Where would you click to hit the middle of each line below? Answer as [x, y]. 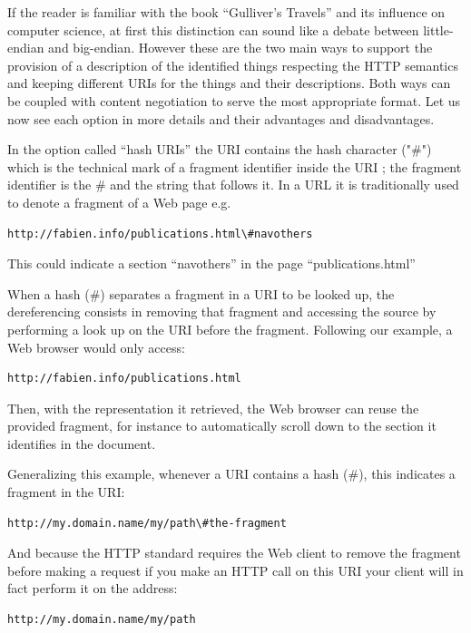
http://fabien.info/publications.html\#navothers [160, 234]
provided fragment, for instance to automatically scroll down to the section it [222, 426]
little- [438, 29]
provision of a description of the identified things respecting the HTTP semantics [233, 65]
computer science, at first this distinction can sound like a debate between [213, 29]
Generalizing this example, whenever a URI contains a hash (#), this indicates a [231, 474]
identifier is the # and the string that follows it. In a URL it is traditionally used [233, 185]
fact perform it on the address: [93, 588]
